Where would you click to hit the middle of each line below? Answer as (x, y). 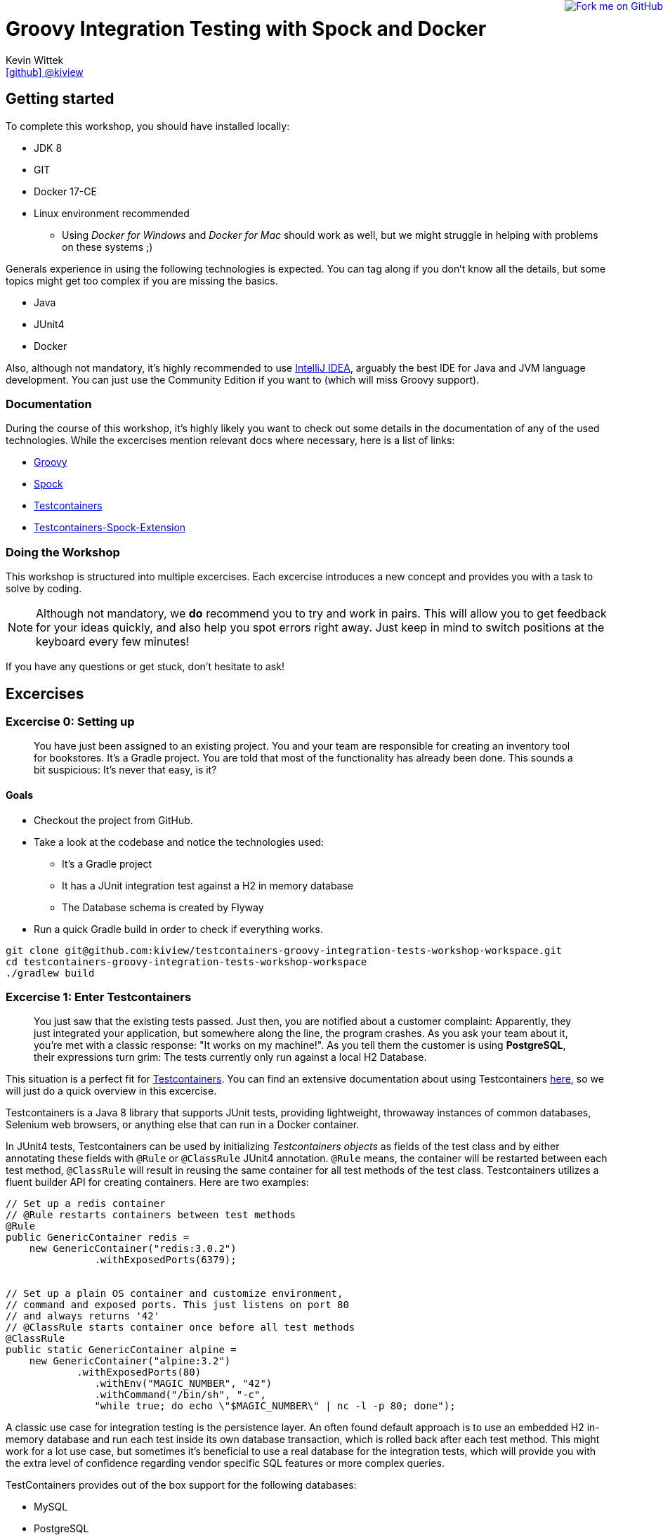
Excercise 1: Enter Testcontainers (99, 997)
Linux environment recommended (112, 213)
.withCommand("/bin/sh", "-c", (180, 1395)
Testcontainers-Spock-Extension (110, 528)
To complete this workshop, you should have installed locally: (148, 126)
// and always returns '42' (83, 1316)
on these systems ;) (107, 247)
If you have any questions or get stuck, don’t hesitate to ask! (145, 667)
